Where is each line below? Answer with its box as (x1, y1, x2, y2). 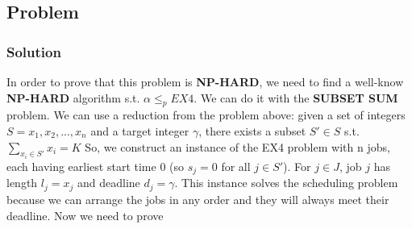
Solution (6, 41, 61, 61)
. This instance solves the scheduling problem (174, 174, 398, 191)
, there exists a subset (198, 122, 306, 139)
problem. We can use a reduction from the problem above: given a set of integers (6, 106, 406, 123)
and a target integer (90, 122, 189, 139)
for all (221, 158, 251, 175)
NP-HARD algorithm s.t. (6, 89, 140, 106)
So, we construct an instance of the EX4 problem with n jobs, (85, 138, 390, 155)
